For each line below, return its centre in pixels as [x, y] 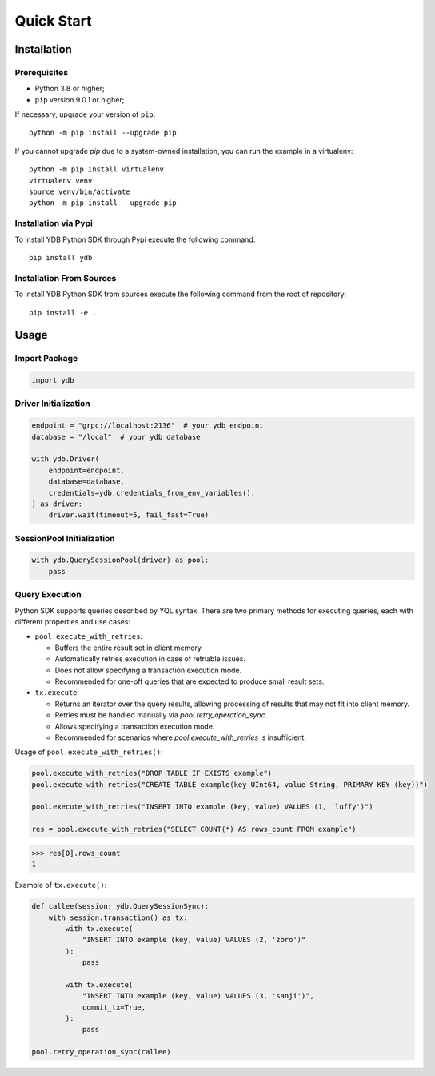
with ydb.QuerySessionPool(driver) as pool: [120, 560]
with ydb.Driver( [66, 459]
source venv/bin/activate [80, 192]
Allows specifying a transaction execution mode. [135, 726]
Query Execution [48, 595]
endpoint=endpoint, [87, 470]
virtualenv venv [61, 181]
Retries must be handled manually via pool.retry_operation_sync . [161, 715]
